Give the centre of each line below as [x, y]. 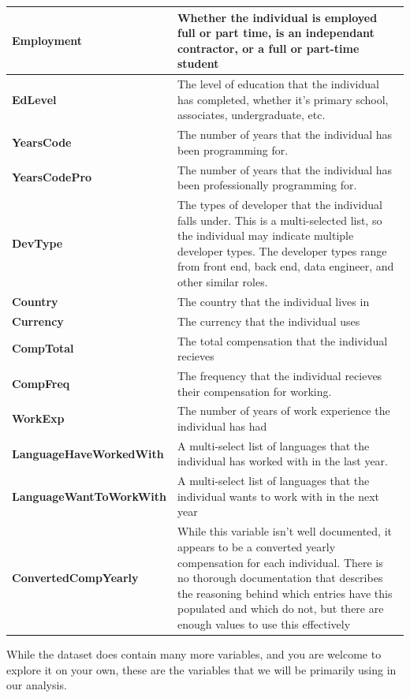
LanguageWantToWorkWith [89, 496]
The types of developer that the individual [280, 205]
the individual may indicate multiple [265, 235]
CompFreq [41, 383]
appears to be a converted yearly [256, 546]
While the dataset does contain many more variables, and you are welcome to [194, 653]
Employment [47, 40]
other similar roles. [222, 282]
